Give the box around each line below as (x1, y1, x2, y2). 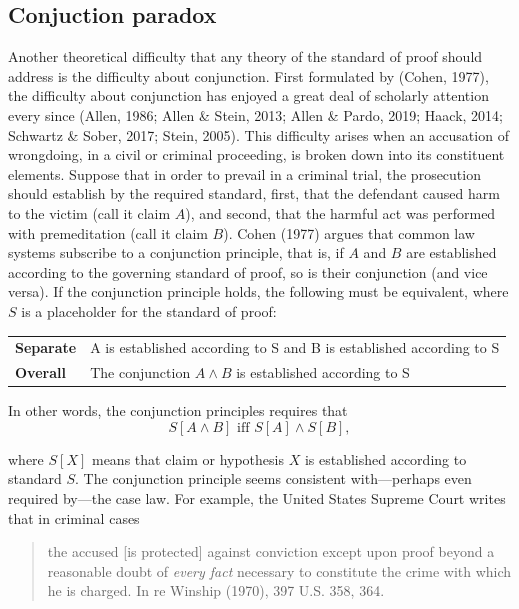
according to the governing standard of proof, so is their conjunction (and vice (8, 261, 488, 282)
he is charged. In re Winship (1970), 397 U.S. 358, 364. (47, 580, 385, 601)
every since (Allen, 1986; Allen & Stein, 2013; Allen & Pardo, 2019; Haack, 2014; (8, 104, 504, 125)
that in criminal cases (8, 507, 140, 528)
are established (406, 242, 497, 263)
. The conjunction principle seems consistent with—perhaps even (75, 468, 472, 489)
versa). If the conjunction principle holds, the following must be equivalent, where (8, 281, 509, 302)
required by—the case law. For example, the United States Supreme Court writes (8, 487, 506, 508)
